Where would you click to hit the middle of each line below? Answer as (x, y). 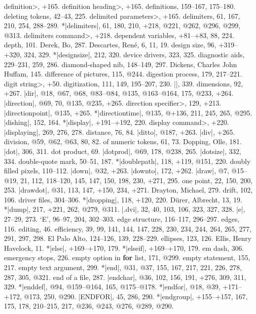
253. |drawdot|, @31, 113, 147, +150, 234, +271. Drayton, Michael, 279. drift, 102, (128, 190)
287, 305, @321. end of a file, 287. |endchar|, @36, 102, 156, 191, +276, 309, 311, (125, 277)
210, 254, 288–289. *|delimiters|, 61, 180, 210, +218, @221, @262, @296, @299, (122, 25)
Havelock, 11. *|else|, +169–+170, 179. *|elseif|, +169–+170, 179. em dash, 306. (124, 248)
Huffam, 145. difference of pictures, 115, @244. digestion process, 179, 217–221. (123, 74)
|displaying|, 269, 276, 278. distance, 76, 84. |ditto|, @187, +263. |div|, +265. (120, 132)
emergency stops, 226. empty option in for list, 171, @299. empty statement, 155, (127, 257)
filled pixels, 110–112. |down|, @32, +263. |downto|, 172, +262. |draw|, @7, (117, 171)
